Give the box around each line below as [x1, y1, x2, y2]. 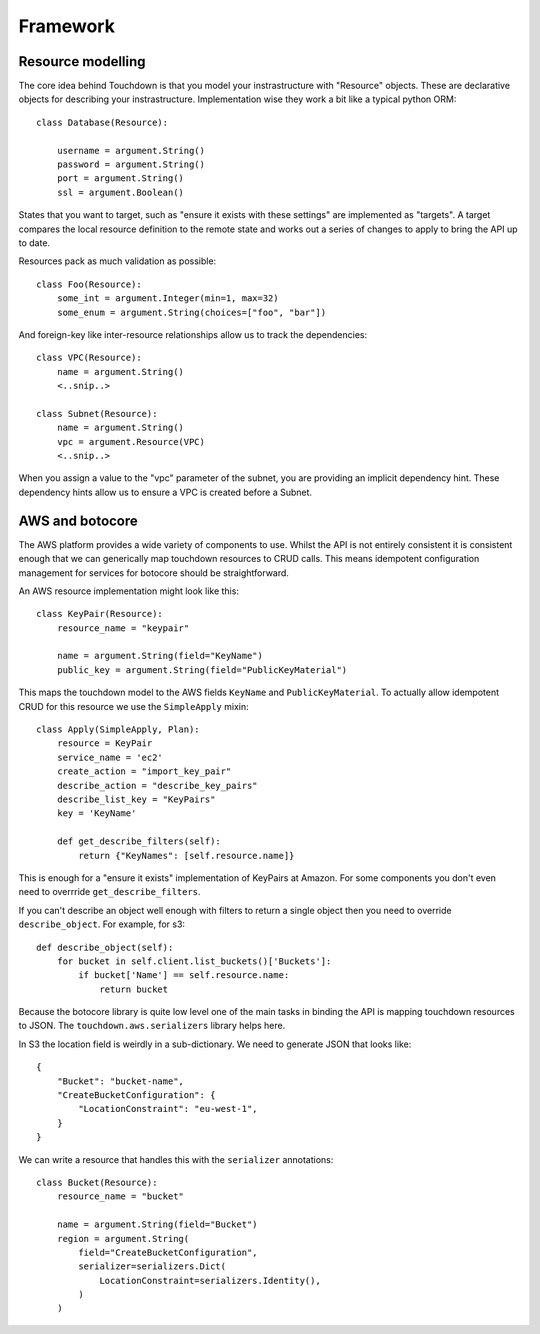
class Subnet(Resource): [36, 408, 158, 419]
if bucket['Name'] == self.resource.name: [78, 970, 290, 981]
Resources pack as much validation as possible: [18, 255, 217, 267]
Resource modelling [18, 53, 146, 70]
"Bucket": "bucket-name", [56, 1075, 185, 1087]
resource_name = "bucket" [56, 1191, 185, 1202]
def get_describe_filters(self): [56, 836, 222, 847]
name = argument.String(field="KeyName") [56, 650, 264, 662]
